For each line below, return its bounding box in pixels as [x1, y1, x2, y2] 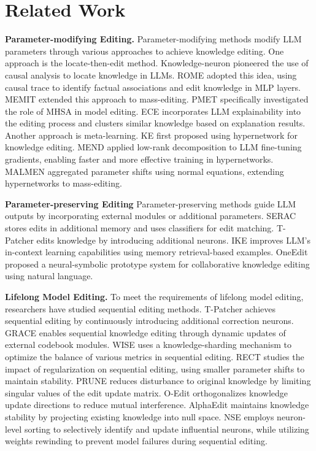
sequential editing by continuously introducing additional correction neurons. [5, 314, 294, 327]
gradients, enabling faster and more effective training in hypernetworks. [5, 153, 274, 166]
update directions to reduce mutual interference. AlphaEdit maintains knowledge [5, 398, 309, 411]
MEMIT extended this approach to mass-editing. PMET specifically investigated [5, 93, 309, 106]
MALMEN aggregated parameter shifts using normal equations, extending [5, 164, 284, 177]
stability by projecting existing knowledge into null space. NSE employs [5, 410, 274, 423]
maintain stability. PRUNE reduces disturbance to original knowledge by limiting [5, 374, 311, 387]
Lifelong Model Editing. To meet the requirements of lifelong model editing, [5, 290, 304, 303]
